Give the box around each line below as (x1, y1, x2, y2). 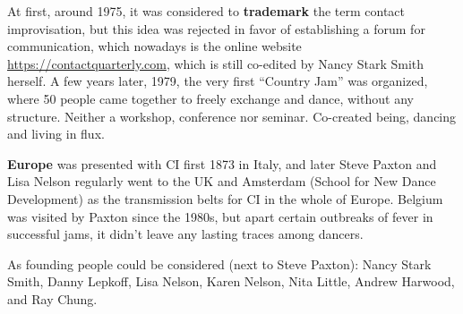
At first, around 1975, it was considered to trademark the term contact (7, 2, 406, 20)
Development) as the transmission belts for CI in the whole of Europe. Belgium (7, 189, 443, 208)
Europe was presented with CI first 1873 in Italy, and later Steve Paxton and (7, 154, 437, 173)
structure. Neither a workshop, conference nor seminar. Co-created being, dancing (7, 106, 457, 125)
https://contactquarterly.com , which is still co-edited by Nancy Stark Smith (7, 54, 424, 72)
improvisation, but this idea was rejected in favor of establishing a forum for (7, 19, 425, 38)
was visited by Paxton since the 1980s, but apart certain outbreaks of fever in (7, 207, 433, 225)
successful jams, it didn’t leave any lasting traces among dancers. (7, 225, 364, 243)
